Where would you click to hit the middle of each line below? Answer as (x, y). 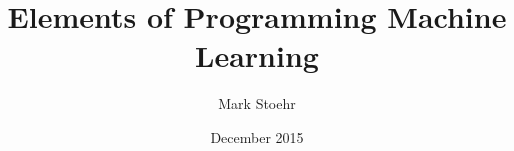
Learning (257, 55)
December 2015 (257, 136)
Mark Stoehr (257, 103)
